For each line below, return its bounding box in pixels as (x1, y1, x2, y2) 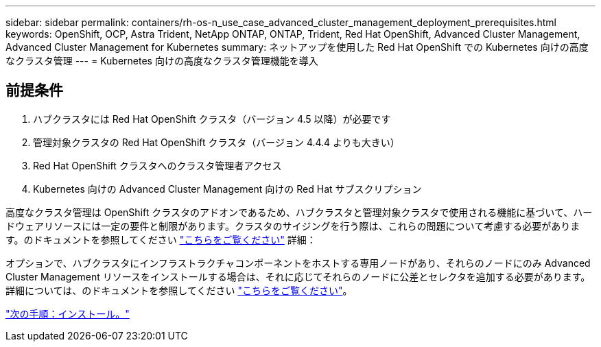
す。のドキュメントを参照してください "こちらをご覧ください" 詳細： (5, 233, 316, 246)
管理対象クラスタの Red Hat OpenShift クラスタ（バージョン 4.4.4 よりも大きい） (33, 136, 400, 148)
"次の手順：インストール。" (5, 307, 130, 320)
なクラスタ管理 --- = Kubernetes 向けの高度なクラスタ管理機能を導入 (5, 55, 318, 67)
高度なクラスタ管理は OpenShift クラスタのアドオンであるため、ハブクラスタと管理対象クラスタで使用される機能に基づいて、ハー (5, 206, 593, 218)
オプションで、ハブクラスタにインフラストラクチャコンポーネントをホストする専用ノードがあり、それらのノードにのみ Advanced (5, 256, 591, 269)
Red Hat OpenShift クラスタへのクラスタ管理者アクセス (33, 159, 282, 171)
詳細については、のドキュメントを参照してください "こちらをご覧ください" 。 (5, 284, 353, 296)
